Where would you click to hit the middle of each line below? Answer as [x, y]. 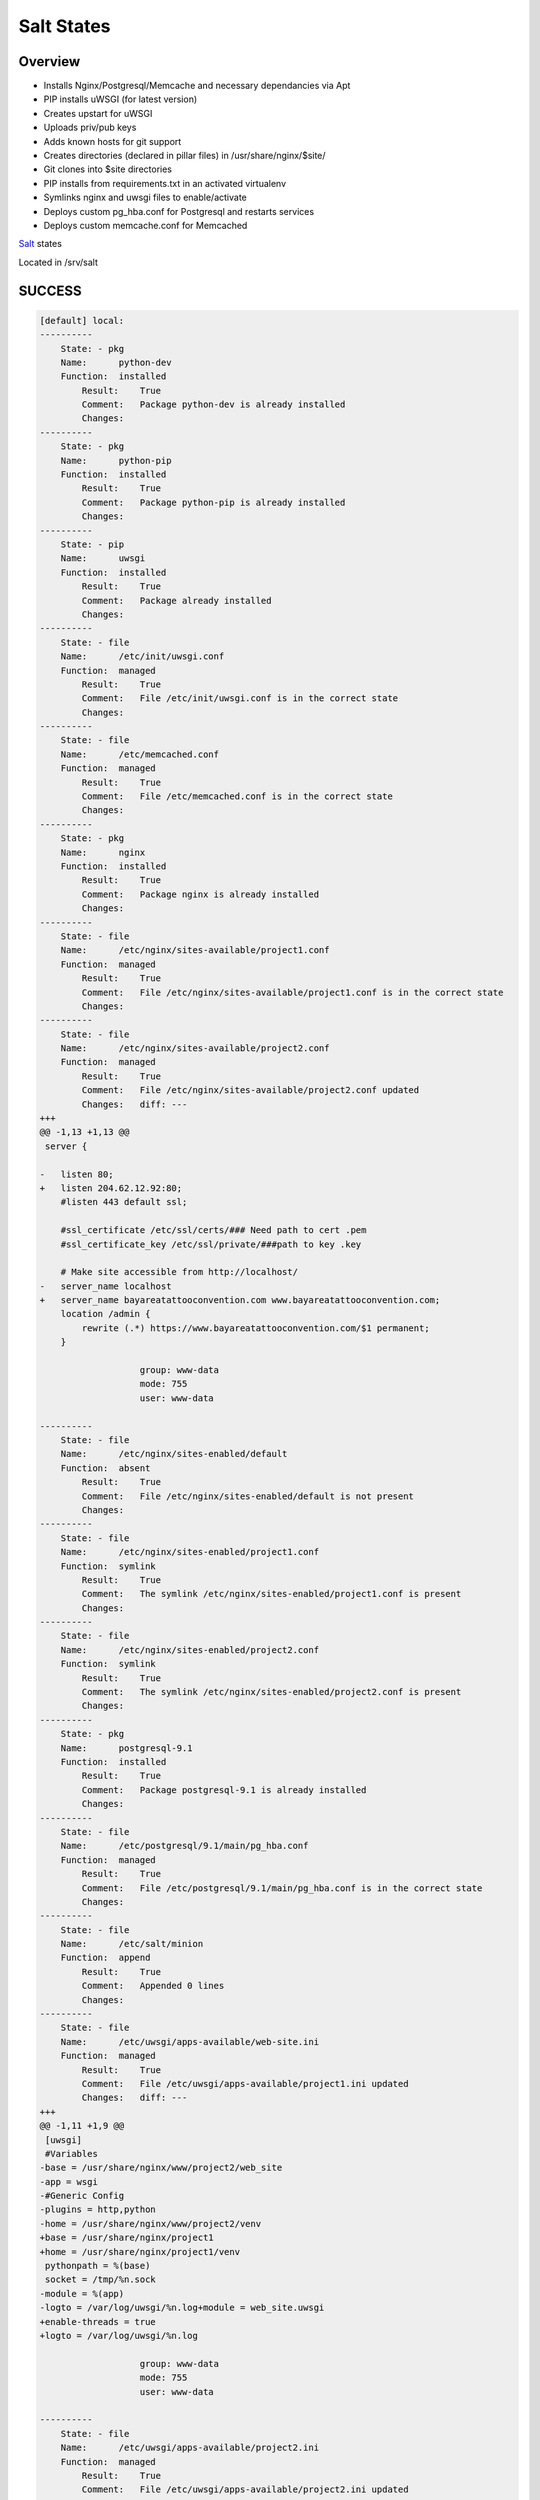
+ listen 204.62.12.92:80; [111, 1188]
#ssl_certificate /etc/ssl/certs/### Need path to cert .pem [213, 1230]
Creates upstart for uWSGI [98, 113]
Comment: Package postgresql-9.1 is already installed [224, 1789]
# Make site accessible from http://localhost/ [179, 1272]
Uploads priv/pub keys [90, 127]
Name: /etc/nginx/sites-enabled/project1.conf [190, 1552]
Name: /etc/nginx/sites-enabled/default [174, 1454]
